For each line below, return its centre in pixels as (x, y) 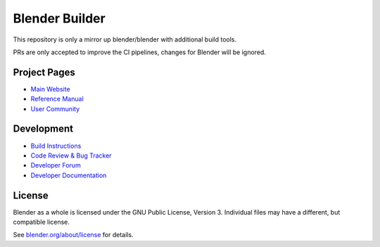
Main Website (50, 89)
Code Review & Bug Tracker (71, 156)
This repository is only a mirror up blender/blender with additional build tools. (125, 39)
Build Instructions (56, 146)
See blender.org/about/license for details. (73, 235)
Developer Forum (56, 165)
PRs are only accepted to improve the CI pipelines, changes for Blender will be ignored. (140, 52)
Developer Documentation (69, 175)
